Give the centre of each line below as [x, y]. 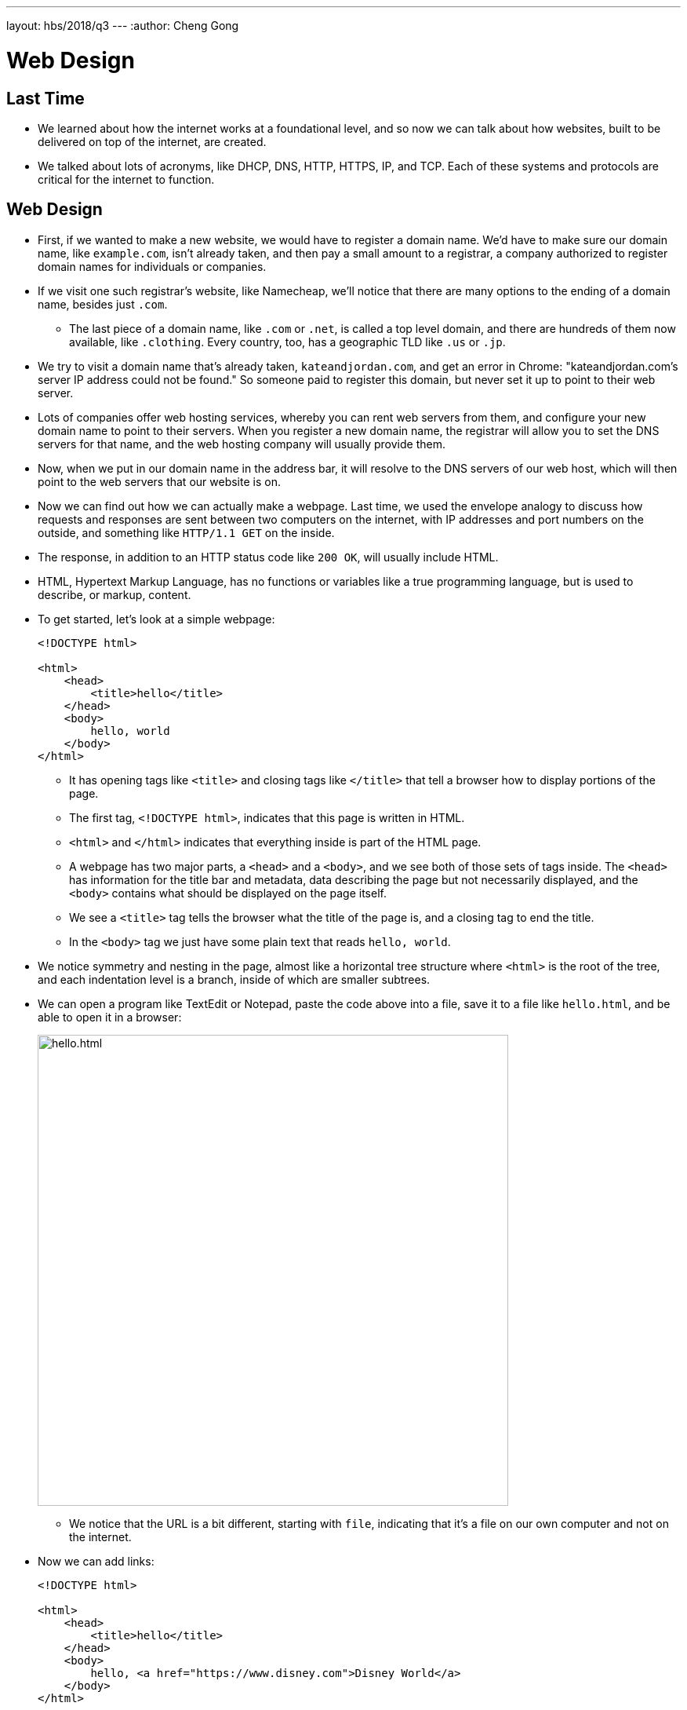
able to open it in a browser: [110, 1017]
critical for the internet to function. [126, 179]
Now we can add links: [96, 1561]
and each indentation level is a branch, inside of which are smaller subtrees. [234, 979]
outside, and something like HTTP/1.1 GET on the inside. [186, 532]
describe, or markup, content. [114, 594]
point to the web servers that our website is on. [159, 481]
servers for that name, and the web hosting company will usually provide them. [242, 444]
